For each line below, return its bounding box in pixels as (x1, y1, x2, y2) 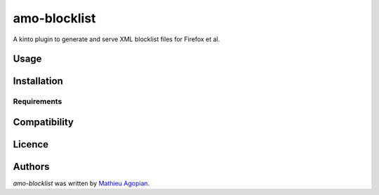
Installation (13, 75, 63, 87)
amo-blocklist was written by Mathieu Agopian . (13, 179, 150, 188)
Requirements (13, 96, 62, 106)
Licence (13, 138, 49, 150)
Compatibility (13, 116, 74, 128)
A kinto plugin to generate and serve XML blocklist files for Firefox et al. (13, 35, 220, 43)
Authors (13, 161, 50, 173)
